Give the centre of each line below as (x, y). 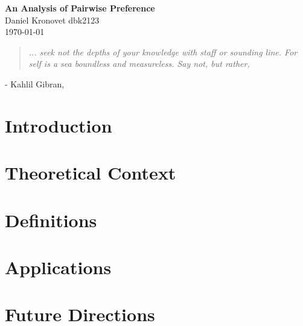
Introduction (59, 125)
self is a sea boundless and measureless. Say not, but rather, (139, 64)
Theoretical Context (91, 173)
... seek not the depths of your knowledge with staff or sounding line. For (163, 52)
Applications (58, 267)
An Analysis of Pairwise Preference (80, 8)
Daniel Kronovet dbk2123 (52, 20)
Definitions (51, 220)
